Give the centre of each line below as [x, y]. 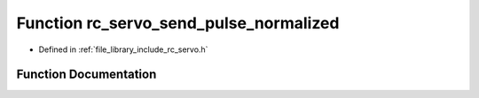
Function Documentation [86, 75]
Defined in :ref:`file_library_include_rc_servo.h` [123, 49]
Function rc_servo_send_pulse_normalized [178, 23]
